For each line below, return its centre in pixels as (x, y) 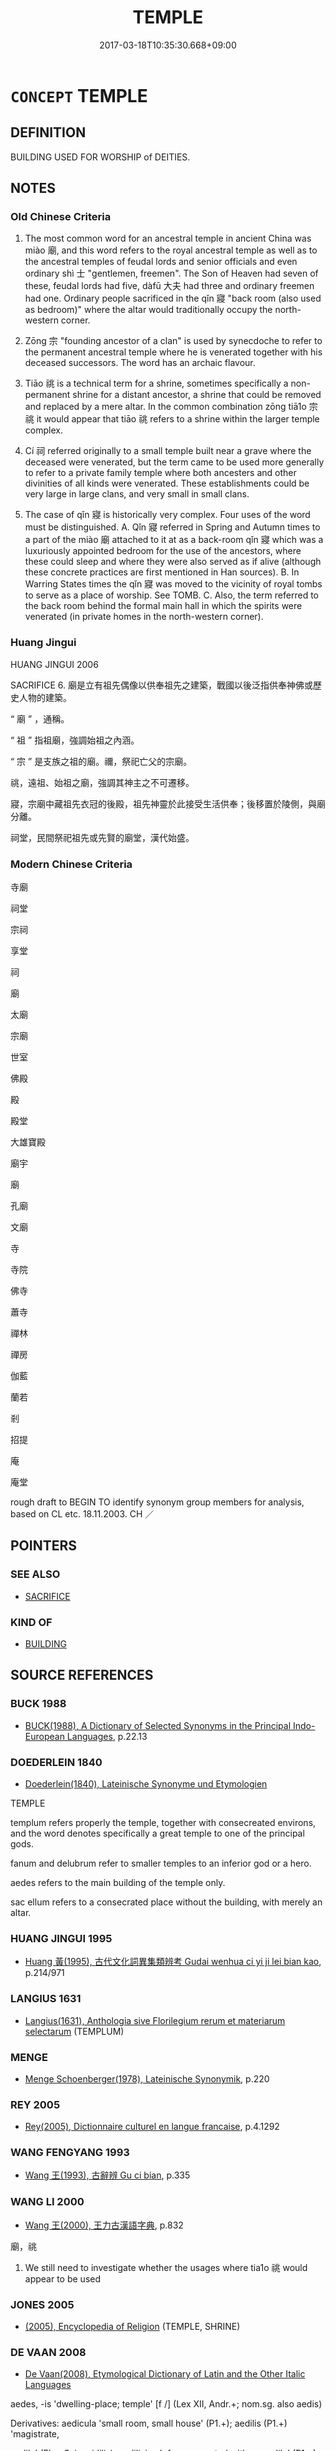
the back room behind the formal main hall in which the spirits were (163, 606)
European (44, 1736)
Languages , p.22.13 (107, 1736)
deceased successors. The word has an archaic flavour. (140, 363)
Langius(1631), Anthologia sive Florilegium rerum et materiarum (155, 2020)
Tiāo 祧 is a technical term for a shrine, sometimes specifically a (156, 383)
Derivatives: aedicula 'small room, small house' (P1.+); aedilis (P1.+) (149, 2423)
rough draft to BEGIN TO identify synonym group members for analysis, (157, 1502)
